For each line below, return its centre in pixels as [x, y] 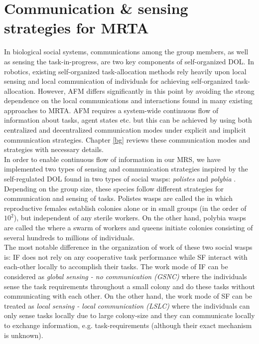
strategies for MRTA [76, 28]
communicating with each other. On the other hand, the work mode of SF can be [128, 296]
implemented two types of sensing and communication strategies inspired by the [126, 169]
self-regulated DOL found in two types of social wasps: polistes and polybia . [120, 179]
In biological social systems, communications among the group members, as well [126, 52]
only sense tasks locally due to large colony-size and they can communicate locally [129, 315]
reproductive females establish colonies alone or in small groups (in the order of [125, 208]
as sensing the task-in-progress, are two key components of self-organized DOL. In [129, 61]
